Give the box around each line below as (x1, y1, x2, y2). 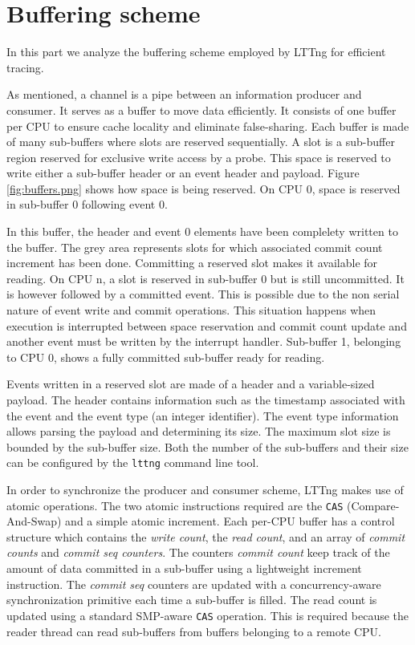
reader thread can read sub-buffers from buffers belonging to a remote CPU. (6, 623, 382, 639)
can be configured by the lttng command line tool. (6, 454, 259, 471)
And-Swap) (6, 513, 62, 529)
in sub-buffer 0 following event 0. (6, 196, 168, 213)
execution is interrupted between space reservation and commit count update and (6, 317, 407, 334)
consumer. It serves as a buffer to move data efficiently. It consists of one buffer (6, 101, 397, 118)
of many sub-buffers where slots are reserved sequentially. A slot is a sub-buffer (6, 133, 395, 150)
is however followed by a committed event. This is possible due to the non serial (6, 286, 400, 302)
